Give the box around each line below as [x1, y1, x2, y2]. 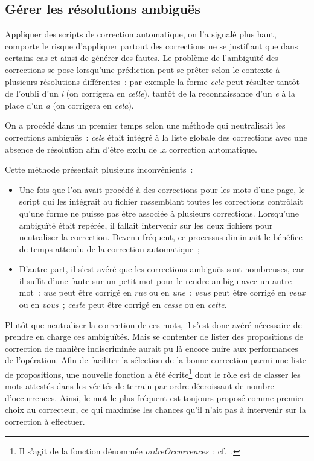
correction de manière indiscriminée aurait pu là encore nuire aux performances [5, 342, 298, 354]
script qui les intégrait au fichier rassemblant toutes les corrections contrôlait [19, 195, 303, 208]
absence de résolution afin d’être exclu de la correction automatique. [5, 142, 257, 155]
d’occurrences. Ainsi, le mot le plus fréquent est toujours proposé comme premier [5, 391, 305, 404]
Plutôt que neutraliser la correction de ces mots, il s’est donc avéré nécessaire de [5, 318, 302, 331]
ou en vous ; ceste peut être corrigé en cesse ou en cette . [19, 298, 227, 311]
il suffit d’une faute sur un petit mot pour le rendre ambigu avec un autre [19, 274, 292, 287]
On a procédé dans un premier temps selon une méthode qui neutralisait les [5, 119, 286, 132]
